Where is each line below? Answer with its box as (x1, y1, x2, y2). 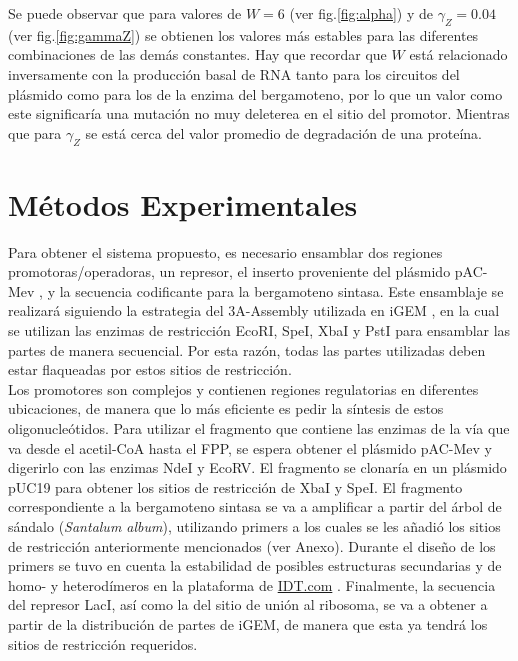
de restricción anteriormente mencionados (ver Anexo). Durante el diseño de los (8, 535, 496, 556)
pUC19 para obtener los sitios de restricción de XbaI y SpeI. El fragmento (8, 476, 463, 497)
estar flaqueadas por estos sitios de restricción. (8, 359, 292, 380)
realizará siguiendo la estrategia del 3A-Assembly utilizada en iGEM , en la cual (8, 300, 500, 321)
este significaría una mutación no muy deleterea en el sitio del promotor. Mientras (8, 103, 510, 124)
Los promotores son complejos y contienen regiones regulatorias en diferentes (8, 378, 479, 399)
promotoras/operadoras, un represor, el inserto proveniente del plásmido (8, 261, 451, 282)
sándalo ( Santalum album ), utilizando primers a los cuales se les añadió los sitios (8, 516, 501, 536)
